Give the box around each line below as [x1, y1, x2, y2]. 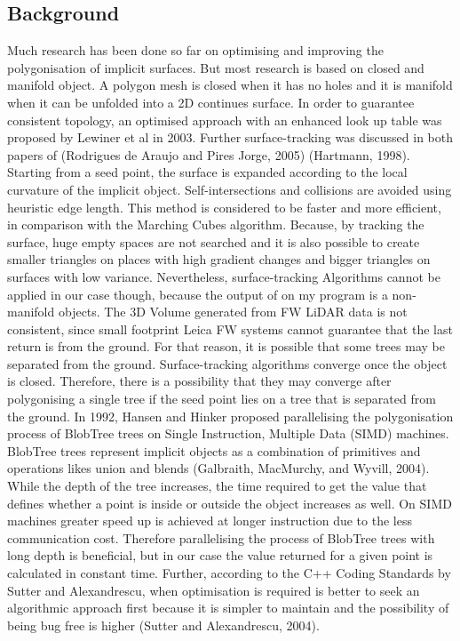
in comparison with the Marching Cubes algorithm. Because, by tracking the [7, 215, 424, 234]
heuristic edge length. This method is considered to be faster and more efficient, [7, 197, 441, 216]
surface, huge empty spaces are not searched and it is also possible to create [7, 232, 420, 251]
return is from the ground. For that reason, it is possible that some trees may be [7, 337, 445, 356]
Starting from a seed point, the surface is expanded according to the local [7, 163, 408, 181]
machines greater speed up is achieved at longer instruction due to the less [7, 511, 412, 530]
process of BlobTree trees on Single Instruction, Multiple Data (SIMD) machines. [7, 424, 449, 443]
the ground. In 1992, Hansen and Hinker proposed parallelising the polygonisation [7, 406, 454, 425]
